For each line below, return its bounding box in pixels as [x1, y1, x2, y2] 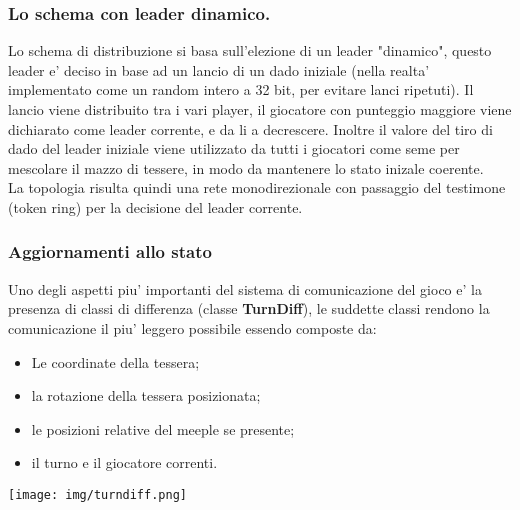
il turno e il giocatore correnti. [31, 452, 218, 473]
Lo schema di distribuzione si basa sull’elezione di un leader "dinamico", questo [8, 40, 492, 61]
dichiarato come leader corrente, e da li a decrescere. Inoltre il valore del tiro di [8, 118, 493, 139]
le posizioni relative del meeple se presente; [31, 418, 295, 439]
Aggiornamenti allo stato [8, 239, 212, 264]
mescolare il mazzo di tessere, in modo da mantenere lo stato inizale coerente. [8, 157, 484, 178]
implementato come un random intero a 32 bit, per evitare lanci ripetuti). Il [8, 79, 474, 100]
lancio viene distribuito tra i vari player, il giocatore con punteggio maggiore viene [8, 99, 512, 119]
